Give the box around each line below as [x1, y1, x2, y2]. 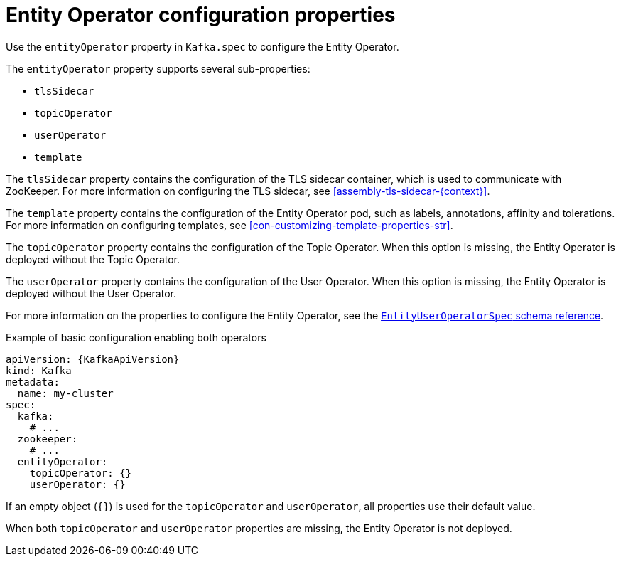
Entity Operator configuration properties [6, 3, 396, 27]
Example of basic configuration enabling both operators [6, 331, 266, 344]
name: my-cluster [17, 387, 114, 399]
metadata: [6, 376, 60, 388]
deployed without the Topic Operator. [6, 253, 180, 265]
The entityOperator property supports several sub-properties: [6, 62, 310, 75]
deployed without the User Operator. [6, 287, 176, 299]
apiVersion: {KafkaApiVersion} [6, 353, 180, 365]
